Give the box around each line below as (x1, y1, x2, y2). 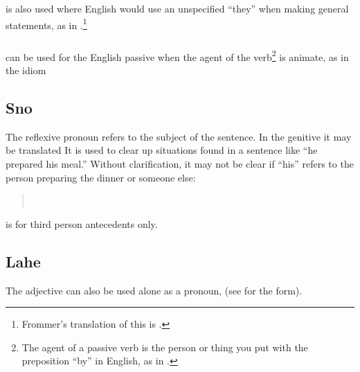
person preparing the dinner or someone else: (6, 170, 196, 184)
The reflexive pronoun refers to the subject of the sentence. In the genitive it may (6, 129, 352, 143)
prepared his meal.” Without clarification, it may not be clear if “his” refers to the (6, 156, 354, 170)
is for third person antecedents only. (6, 216, 158, 231)
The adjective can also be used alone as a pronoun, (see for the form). (6, 283, 303, 297)
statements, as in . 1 (6, 15, 87, 32)
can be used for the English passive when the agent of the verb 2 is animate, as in (6, 47, 349, 64)
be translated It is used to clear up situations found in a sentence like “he (6, 143, 318, 157)
